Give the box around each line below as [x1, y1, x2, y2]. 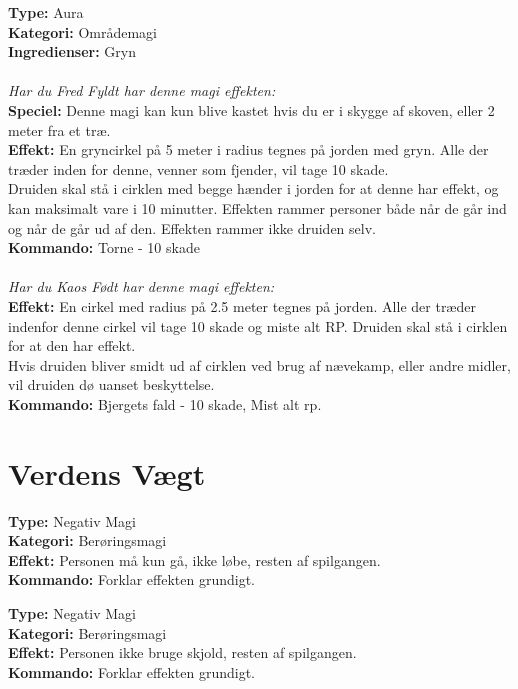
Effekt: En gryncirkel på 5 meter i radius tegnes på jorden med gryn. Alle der [8, 139, 489, 160]
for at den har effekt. [8, 335, 136, 356]
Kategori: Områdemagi [8, 21, 158, 42]
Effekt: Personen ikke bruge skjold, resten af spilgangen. [8, 642, 357, 663]
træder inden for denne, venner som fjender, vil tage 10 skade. [8, 158, 389, 179]
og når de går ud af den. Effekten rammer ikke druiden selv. [8, 217, 376, 238]
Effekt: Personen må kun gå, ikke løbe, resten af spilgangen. [8, 549, 381, 570]
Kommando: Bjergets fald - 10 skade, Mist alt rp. [8, 393, 322, 414]
